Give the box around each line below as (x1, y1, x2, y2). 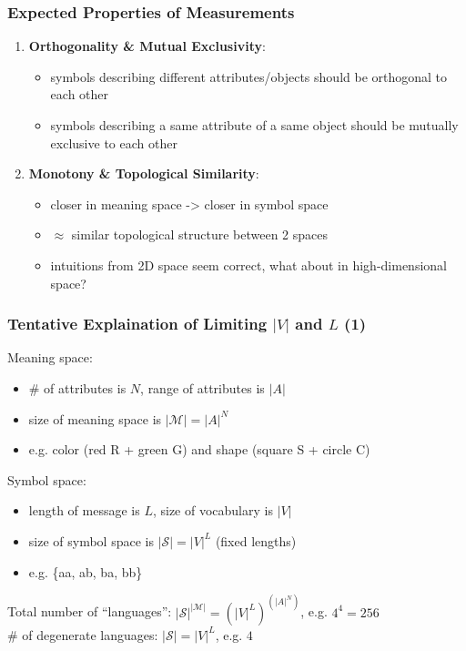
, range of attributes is (140, 378, 265, 397)
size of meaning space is (28, 409, 162, 428)
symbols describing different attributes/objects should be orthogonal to (50, 66, 448, 86)
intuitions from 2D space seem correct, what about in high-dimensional (50, 255, 447, 274)
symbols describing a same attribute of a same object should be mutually (50, 116, 459, 134)
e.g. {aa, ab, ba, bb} (28, 562, 143, 581)
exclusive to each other (50, 133, 177, 152)
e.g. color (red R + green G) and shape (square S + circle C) (28, 440, 370, 459)
